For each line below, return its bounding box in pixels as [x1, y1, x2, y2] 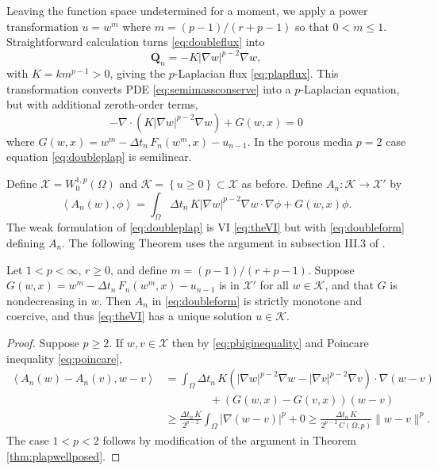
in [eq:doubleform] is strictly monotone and [152, 292, 362, 308]
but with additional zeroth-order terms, [6, 96, 198, 113]
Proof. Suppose [6, 334, 79, 350]
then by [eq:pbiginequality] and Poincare [171, 334, 369, 350]
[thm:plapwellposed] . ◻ [6, 447, 121, 464]
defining [6, 235, 45, 251]
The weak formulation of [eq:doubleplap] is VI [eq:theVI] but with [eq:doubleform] [6, 219, 405, 235]
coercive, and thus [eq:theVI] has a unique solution [6, 308, 252, 324]
